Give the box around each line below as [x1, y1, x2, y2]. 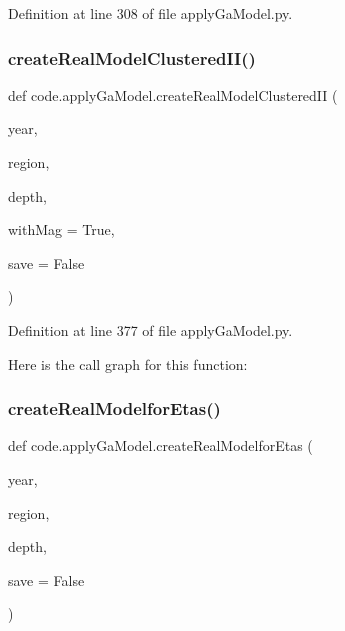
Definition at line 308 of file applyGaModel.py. [8, 3, 293, 23]
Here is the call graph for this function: [8, 353, 248, 374]
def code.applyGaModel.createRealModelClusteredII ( [8, 84, 338, 105]
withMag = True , [8, 219, 115, 240]
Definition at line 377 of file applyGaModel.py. [8, 319, 293, 340]
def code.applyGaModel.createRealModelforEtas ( [8, 435, 313, 456]
